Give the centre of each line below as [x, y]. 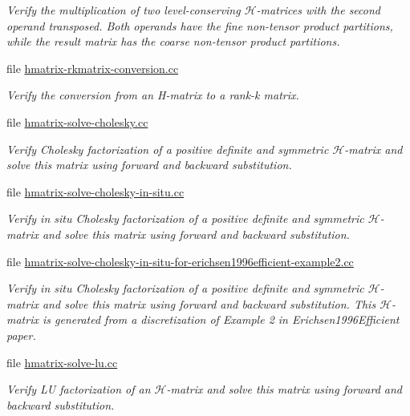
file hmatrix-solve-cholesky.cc [77, 121]
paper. [21, 335]
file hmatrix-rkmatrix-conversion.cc [93, 68]
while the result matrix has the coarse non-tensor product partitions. [173, 41]
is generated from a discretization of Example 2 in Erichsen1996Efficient [221, 319]
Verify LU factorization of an [79, 389]
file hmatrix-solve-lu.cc [62, 362]
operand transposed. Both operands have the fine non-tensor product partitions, [200, 25]
